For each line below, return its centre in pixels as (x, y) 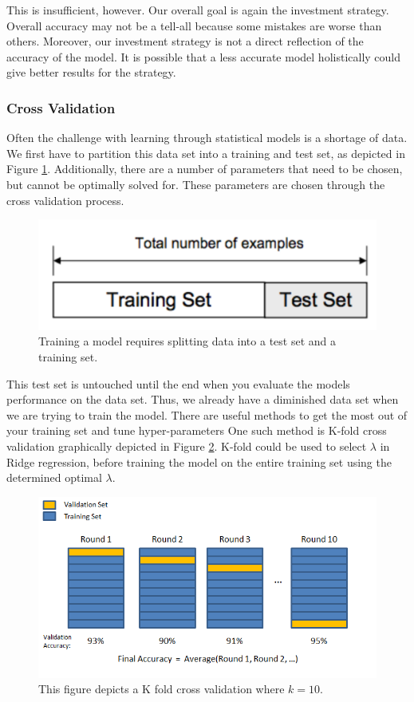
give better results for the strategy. (91, 72)
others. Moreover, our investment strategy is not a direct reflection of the (185, 41)
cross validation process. (65, 200)
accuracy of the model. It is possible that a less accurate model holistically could (204, 56)
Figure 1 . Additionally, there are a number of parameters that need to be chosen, (205, 169)
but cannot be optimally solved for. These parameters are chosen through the (196, 184)
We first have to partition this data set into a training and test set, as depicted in (206, 153)
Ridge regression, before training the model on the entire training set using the (199, 461)
